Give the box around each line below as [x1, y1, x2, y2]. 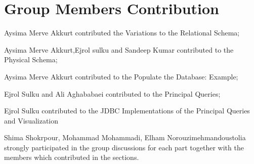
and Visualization [4, 115, 59, 126]
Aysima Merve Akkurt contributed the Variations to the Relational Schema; [4, 27, 240, 38]
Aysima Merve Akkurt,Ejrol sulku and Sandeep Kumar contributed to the [4, 44, 234, 55]
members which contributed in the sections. [4, 152, 139, 162]
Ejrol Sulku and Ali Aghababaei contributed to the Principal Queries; [4, 88, 221, 99]
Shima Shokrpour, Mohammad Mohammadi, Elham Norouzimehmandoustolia [4, 132, 246, 143]
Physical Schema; [4, 54, 58, 65]
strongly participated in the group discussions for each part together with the [4, 142, 244, 152]
